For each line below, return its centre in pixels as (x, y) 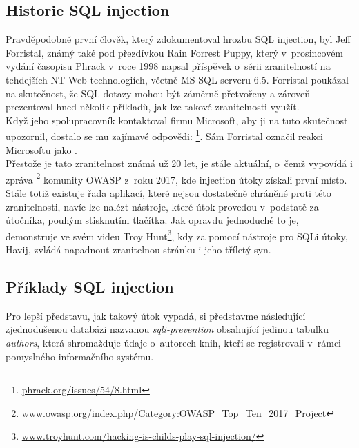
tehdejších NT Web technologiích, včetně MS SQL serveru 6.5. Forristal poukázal (177, 79)
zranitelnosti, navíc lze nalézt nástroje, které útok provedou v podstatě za (162, 206)
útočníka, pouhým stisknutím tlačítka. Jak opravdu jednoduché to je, (152, 220)
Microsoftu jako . (41, 149)
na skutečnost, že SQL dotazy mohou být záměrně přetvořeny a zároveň (158, 93)
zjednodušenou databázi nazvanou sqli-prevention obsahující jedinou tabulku (167, 329)
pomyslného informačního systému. (80, 356)
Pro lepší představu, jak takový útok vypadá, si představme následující (156, 315)
